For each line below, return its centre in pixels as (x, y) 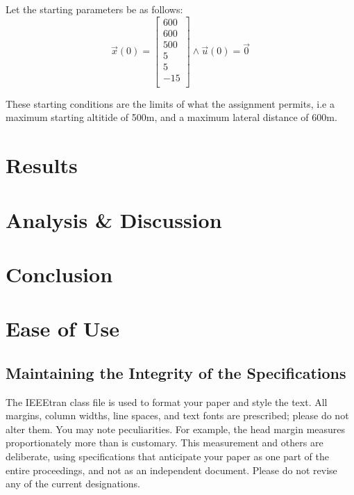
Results (42, 165)
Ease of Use (62, 328)
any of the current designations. (73, 484)
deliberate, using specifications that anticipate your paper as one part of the (167, 456)
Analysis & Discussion (114, 219)
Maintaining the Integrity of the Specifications (176, 372)
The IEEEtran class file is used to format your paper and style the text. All (167, 401)
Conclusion (59, 274)
